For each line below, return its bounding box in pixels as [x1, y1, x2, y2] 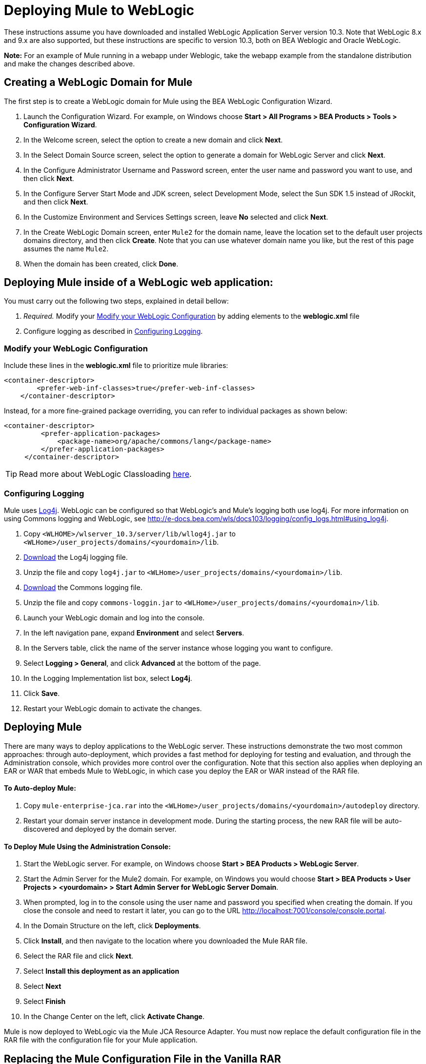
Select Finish [23, 997, 66, 1006]
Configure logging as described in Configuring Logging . [23, 327, 203, 336]
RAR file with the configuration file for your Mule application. [4, 1036, 198, 1044]
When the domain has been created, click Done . [23, 259, 179, 268]
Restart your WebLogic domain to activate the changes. [23, 704, 202, 713]
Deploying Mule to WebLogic [4, 2, 194, 19]
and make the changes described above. [4, 59, 135, 68]
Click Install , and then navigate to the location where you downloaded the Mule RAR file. [23, 937, 308, 945]
